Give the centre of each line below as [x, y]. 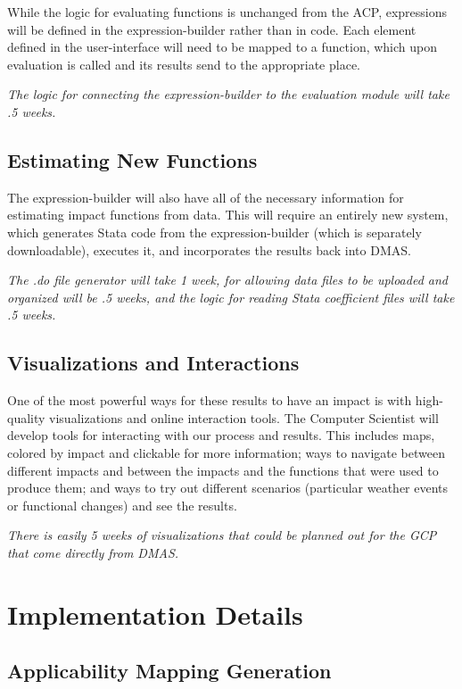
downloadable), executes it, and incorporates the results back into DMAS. [209, 249]
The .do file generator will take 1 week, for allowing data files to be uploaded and [227, 280]
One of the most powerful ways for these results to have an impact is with [210, 400]
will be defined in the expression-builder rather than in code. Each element [212, 29]
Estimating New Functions [132, 159]
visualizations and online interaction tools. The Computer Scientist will [244, 417]
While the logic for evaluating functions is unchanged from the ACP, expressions [227, 12]
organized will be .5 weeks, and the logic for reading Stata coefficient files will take [231, 297]
